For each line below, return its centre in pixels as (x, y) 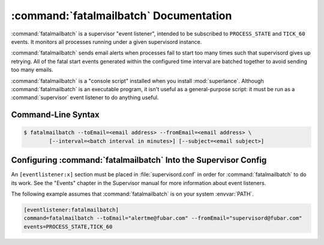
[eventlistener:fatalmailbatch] (71, 210)
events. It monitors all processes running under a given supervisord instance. (106, 41)
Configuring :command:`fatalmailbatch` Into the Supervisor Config (139, 160)
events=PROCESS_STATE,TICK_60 (68, 226)
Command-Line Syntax (55, 115)
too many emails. (32, 70)
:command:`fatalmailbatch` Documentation (121, 16)
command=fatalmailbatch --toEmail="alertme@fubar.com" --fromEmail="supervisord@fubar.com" (163, 218)
